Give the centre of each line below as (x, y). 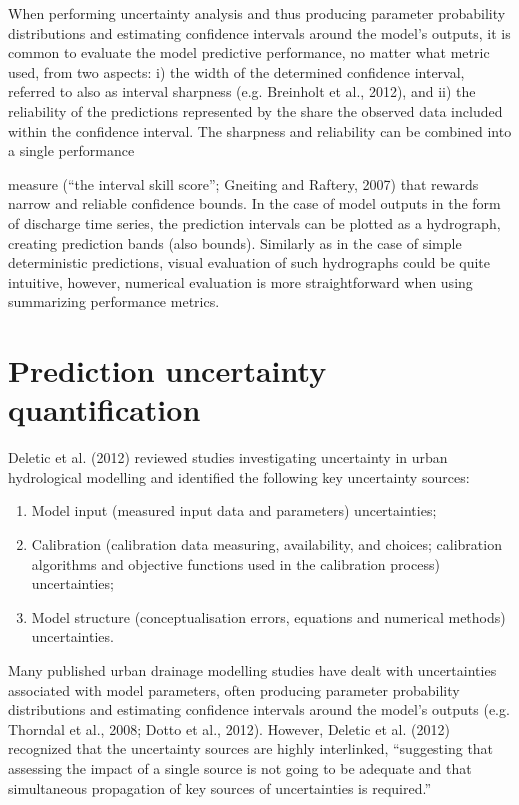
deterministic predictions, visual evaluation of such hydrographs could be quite (249, 262)
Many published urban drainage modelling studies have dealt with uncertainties (252, 669)
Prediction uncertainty (167, 370)
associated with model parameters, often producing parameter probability (234, 689)
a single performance (71, 150)
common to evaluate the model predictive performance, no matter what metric (249, 52)
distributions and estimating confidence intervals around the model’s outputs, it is (259, 32)
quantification (104, 409)
